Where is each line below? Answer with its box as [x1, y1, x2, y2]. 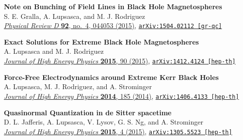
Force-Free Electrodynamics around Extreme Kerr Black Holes [4, 72, 219, 82]
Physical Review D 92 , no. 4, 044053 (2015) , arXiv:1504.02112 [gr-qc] [4, 20, 222, 31]
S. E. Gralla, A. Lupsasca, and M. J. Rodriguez [4, 11, 145, 21]
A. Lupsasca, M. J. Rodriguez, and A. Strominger [4, 81, 152, 92]
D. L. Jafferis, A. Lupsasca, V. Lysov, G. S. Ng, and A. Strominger [4, 117, 203, 127]
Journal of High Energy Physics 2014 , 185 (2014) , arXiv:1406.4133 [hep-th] [4, 91, 239, 101]
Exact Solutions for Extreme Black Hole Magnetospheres [4, 36, 199, 47]
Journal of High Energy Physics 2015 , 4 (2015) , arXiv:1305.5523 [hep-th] [4, 126, 232, 136]
